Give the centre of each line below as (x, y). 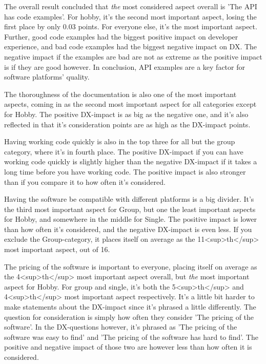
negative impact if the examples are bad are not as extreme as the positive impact (133, 56)
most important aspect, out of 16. (57, 249)
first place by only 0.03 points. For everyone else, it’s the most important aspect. (131, 26)
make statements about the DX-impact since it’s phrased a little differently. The (130, 307)
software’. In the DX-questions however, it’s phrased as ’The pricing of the (121, 327)
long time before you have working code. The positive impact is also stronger (125, 171)
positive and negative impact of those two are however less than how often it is (128, 347)
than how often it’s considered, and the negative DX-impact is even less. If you (128, 229)
